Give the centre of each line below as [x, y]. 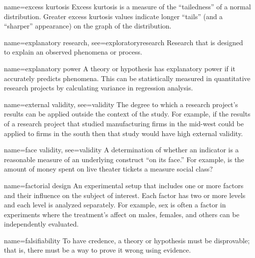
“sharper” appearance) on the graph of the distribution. [88, 26]
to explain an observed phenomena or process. [73, 52]
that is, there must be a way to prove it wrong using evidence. [98, 250]
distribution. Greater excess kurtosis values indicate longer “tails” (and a [114, 16]
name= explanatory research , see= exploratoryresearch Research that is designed [124, 42]
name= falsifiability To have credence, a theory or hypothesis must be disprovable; [127, 240]
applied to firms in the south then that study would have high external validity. [124, 133]
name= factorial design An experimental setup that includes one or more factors [124, 185]
